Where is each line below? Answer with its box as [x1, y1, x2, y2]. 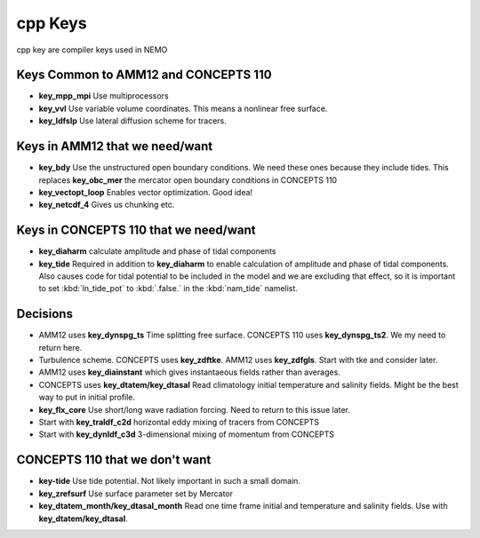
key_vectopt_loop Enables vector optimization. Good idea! [38, 186, 253, 197]
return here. [38, 342, 83, 352]
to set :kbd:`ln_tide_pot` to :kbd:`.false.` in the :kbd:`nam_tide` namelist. [38, 283, 298, 294]
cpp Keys [16, 13, 88, 33]
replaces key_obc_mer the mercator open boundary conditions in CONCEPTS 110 [38, 174, 338, 186]
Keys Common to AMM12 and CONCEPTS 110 [16, 67, 272, 83]
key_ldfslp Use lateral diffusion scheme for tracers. [38, 115, 227, 126]
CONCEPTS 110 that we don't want [16, 453, 212, 468]
